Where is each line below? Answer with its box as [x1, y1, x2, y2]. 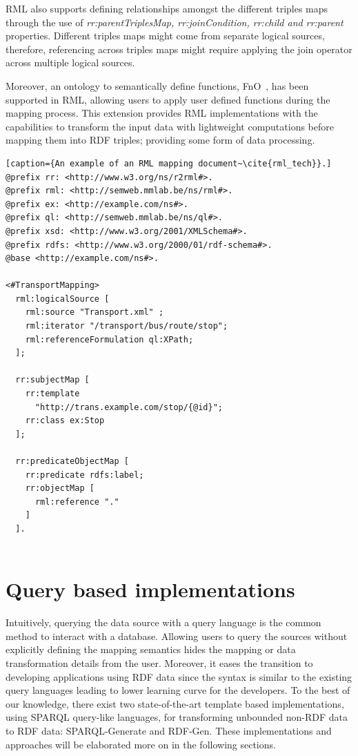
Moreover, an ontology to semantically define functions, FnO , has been [6, 78, 309, 93]
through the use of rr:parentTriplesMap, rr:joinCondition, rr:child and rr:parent [6, 14, 344, 29]
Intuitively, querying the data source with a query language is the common [6, 615, 321, 630]
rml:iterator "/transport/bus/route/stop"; [25, 321, 228, 331]
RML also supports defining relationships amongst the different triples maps [6, 1, 328, 15]
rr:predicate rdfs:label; [25, 469, 144, 480]
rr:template [25, 389, 80, 399]
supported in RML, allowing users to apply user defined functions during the [6, 92, 330, 106]
